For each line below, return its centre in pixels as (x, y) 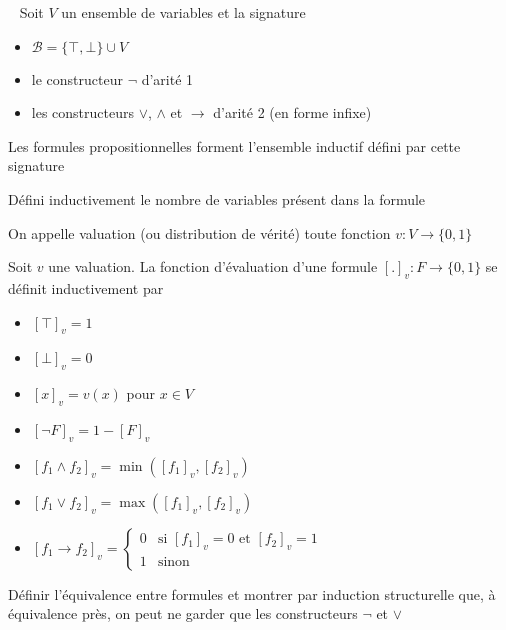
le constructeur (77, 78)
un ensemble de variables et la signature (183, 12)
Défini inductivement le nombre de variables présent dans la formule (217, 198)
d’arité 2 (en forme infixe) (292, 112)
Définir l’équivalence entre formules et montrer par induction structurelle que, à (252, 593)
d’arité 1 (167, 78)
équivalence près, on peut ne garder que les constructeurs (183, 613)
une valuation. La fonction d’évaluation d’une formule (213, 266)
